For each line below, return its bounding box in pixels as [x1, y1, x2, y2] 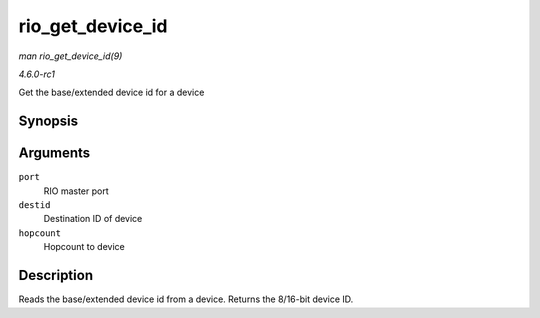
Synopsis [18, 113, 79, 130]
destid [18, 200, 51, 211]
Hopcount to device [43, 241, 125, 253]
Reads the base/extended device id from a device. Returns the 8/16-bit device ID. [18, 293, 354, 305]
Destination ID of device [43, 213, 143, 225]
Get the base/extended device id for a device [18, 86, 205, 99]
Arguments [18, 145, 91, 162]
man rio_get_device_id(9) [18, 50, 123, 62]
